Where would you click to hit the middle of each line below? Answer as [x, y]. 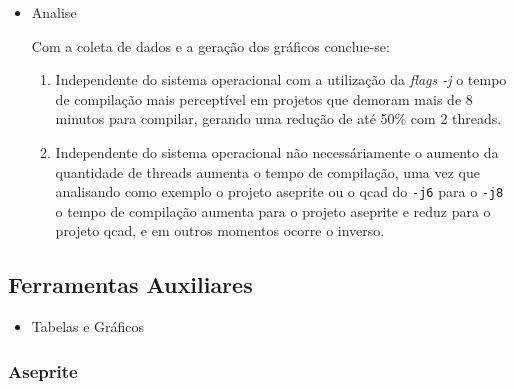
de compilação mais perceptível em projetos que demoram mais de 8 [264, 98]
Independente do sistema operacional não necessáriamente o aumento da [277, 151]
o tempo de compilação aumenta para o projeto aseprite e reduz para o [273, 210]
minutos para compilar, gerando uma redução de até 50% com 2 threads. [278, 118]
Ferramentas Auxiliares [130, 284]
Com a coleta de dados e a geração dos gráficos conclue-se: [210, 45]
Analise [54, 12]
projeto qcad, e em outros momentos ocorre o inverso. [220, 230]
